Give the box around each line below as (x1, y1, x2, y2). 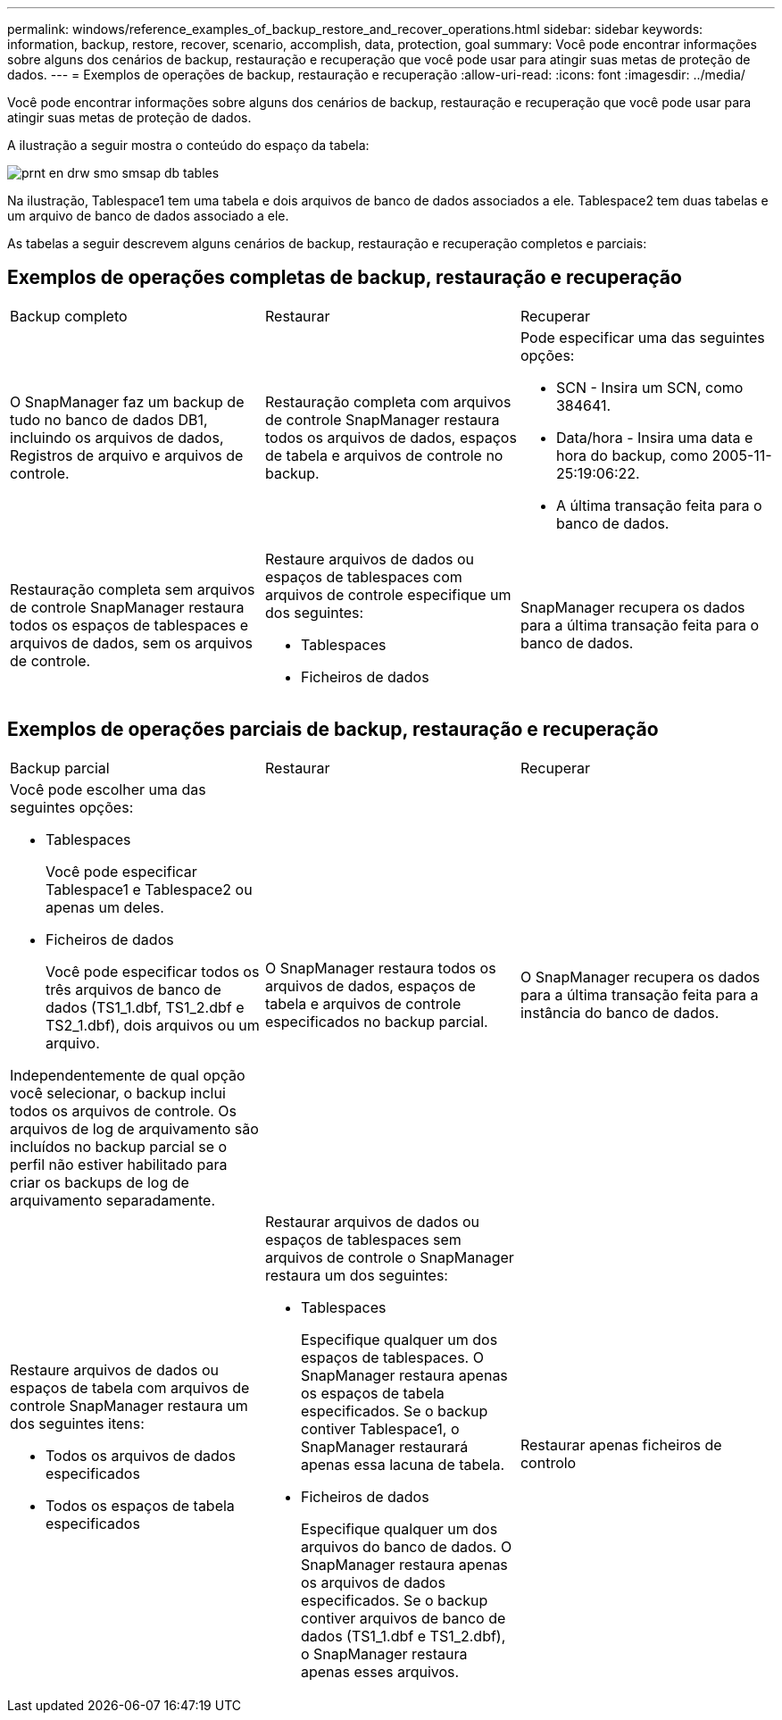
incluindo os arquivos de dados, (10, 428, 224, 447)
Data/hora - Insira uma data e (555, 428, 753, 447)
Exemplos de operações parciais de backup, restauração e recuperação (7, 718, 659, 741)
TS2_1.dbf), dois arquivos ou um (46, 1015, 260, 1034)
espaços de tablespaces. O (300, 1348, 484, 1366)
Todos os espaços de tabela (46, 1496, 235, 1515)
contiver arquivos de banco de (300, 1608, 506, 1627)
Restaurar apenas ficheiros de (520, 1435, 722, 1454)
